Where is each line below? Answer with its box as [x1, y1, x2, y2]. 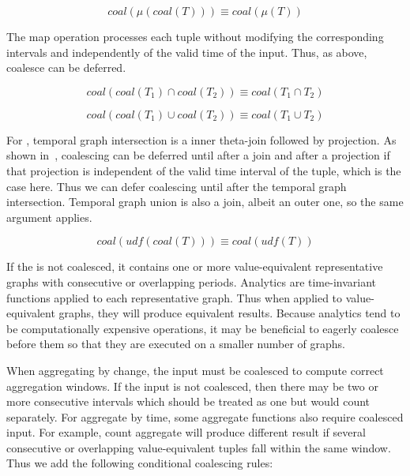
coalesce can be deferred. [6, 59, 126, 76]
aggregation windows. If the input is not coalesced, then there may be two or [6, 377, 378, 394]
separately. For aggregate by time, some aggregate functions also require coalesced [6, 408, 404, 425]
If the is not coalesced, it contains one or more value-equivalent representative [6, 258, 383, 275]
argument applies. [6, 208, 92, 225]
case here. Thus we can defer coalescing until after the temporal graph [6, 178, 347, 194]
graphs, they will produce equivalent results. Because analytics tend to [58, 305, 401, 321]
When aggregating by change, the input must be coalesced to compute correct [6, 362, 384, 378]
